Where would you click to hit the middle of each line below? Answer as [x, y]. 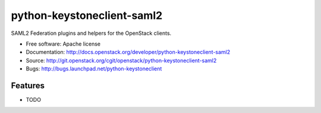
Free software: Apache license [63, 44]
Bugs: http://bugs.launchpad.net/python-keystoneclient [94, 69]
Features [28, 85]
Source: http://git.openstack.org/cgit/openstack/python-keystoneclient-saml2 [121, 60]
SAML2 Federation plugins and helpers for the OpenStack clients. [91, 33]
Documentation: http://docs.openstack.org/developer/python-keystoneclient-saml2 [128, 52]
